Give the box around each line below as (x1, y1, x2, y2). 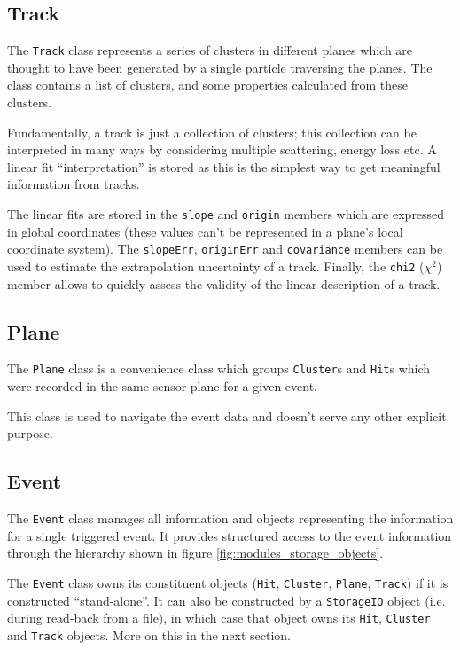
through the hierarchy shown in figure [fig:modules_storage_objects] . (7, 544, 384, 562)
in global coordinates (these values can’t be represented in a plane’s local (7, 222, 403, 240)
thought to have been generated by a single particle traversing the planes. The (7, 58, 433, 76)
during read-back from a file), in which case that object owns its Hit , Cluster (7, 608, 431, 627)
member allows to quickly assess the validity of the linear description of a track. (7, 274, 441, 293)
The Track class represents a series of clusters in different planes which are (7, 41, 413, 59)
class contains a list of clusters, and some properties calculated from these (7, 75, 408, 94)
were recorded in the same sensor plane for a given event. (7, 377, 317, 395)
